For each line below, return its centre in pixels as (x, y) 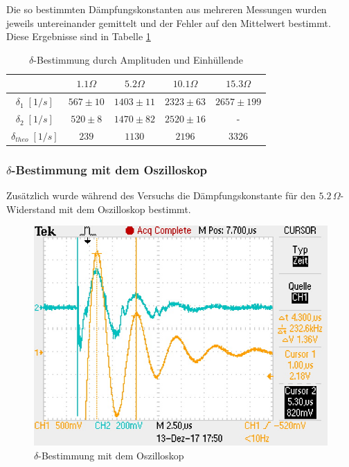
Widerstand (31, 209)
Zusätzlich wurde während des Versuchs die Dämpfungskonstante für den (161, 195)
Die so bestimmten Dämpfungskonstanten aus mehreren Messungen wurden (167, 9)
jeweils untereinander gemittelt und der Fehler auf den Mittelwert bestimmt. (169, 22)
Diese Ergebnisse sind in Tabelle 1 (79, 36)
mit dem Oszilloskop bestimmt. (125, 209)
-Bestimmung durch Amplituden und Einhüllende (138, 59)
